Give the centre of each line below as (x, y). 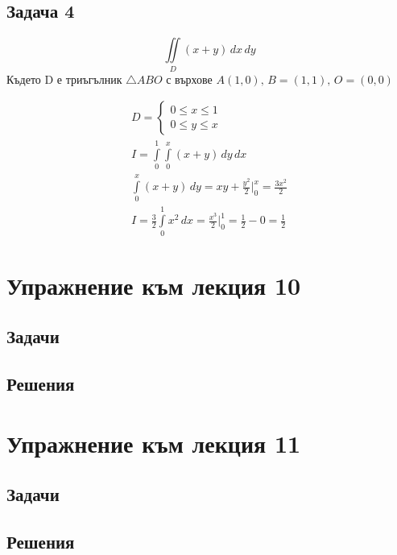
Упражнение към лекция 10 (154, 285)
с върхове (189, 79)
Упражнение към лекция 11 (154, 443)
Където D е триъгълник (64, 79)
